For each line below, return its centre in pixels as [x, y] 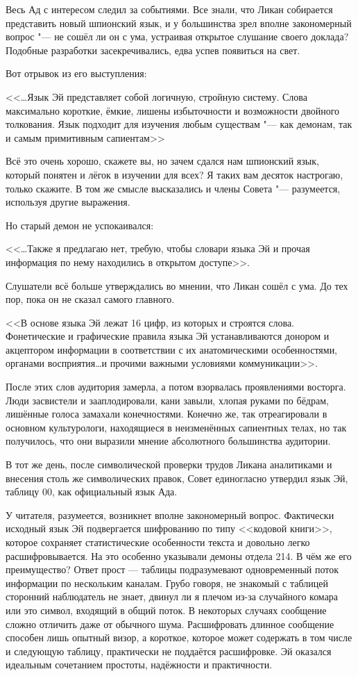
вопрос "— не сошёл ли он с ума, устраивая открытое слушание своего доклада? [177, 36]
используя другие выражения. [68, 202]
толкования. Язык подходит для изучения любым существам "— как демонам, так [179, 124]
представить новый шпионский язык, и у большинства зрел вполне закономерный [179, 23]
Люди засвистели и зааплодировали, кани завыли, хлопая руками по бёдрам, [167, 400]
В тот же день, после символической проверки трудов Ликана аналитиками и [169, 464]
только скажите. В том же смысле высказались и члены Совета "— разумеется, [173, 188]
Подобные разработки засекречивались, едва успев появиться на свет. [153, 50]
